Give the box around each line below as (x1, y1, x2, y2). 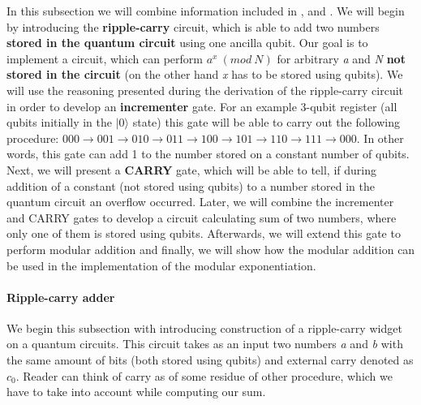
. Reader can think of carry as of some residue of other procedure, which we (15, 367, 393, 384)
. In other (356, 129, 404, 146)
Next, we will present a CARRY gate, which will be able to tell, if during (6, 161, 376, 178)
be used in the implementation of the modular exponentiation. (6, 256, 316, 274)
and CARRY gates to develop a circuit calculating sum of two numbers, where (6, 209, 397, 226)
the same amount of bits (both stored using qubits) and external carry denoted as (6, 351, 414, 368)
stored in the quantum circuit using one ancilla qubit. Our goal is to (6, 34, 368, 51)
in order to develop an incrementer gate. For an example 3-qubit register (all (6, 97, 397, 114)
